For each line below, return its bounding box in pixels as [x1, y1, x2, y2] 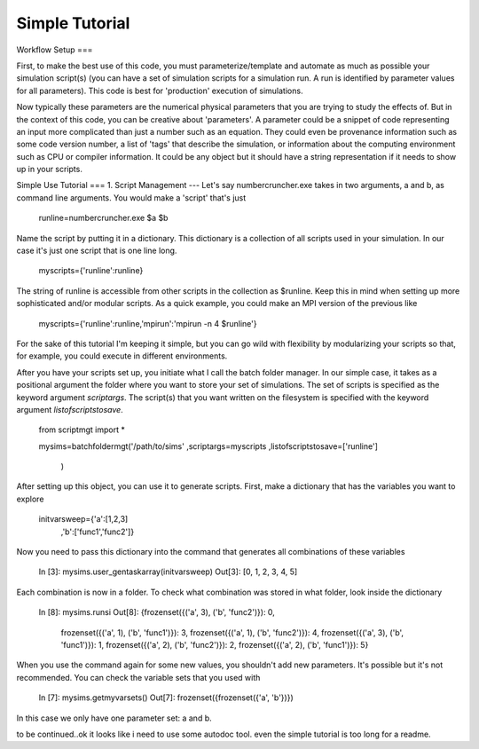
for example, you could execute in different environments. [16, 351, 228, 361]
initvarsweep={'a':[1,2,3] [38, 514, 129, 524]
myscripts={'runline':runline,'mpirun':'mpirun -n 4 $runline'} [38, 318, 257, 328]
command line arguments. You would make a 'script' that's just [16, 192, 247, 203]
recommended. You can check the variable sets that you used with [16, 672, 261, 682]
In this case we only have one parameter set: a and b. [16, 713, 212, 723]
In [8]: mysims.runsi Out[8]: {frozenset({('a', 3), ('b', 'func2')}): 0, [38, 607, 275, 618]
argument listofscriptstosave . [16, 404, 123, 414]
